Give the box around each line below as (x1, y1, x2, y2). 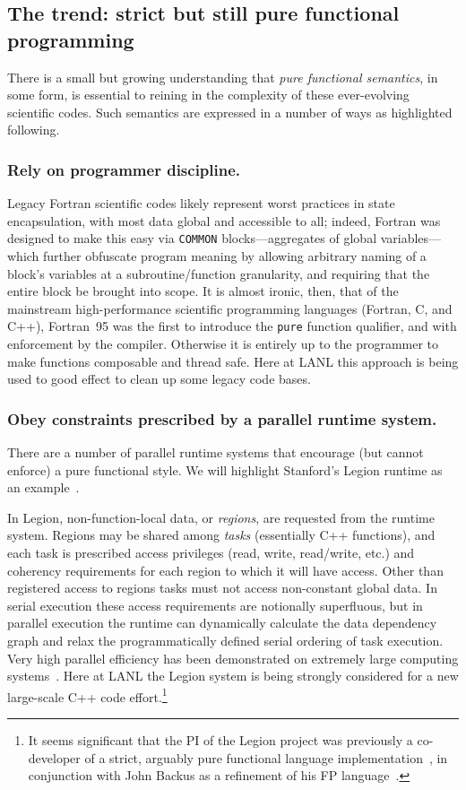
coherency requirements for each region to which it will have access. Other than (7, 560, 444, 579)
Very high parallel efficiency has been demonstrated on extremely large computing (7, 648, 459, 667)
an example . (7, 478, 80, 497)
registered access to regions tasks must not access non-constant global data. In (7, 578, 437, 597)
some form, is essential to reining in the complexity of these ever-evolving (7, 85, 410, 104)
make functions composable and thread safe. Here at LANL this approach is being (7, 352, 459, 370)
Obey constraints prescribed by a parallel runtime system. (7, 407, 437, 430)
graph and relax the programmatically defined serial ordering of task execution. (7, 631, 444, 649)
